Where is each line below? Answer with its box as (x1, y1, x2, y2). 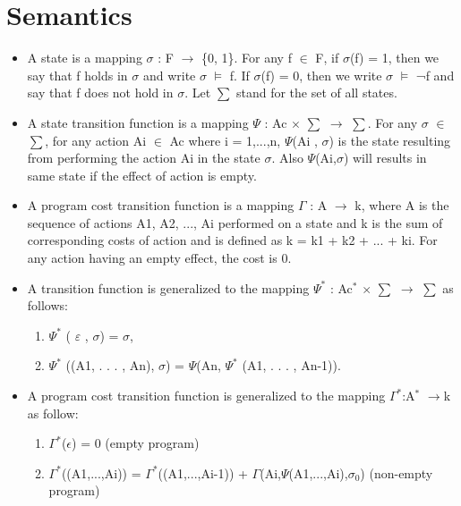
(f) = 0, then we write (260, 65, 382, 84)
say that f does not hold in (27, 83, 174, 102)
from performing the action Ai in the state (27, 148, 260, 167)
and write (142, 65, 196, 84)
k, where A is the (354, 196, 449, 215)
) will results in (343, 148, 427, 167)
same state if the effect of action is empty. (27, 165, 257, 184)
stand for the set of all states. (235, 83, 397, 102)
